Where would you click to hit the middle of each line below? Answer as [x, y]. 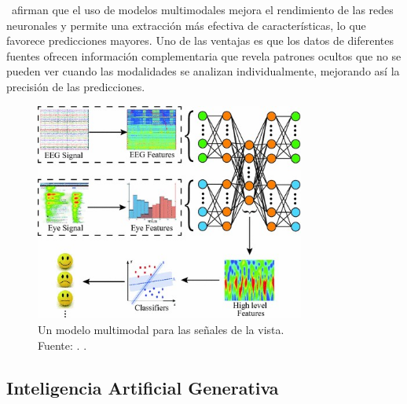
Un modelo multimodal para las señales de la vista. [161, 330]
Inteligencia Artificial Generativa [143, 387]
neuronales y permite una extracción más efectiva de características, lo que [186, 25]
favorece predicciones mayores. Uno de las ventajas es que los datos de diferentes [200, 40]
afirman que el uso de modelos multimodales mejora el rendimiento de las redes [202, 9]
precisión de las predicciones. [76, 86]
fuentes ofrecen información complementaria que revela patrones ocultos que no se [204, 55]
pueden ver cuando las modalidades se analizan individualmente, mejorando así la [203, 71]
